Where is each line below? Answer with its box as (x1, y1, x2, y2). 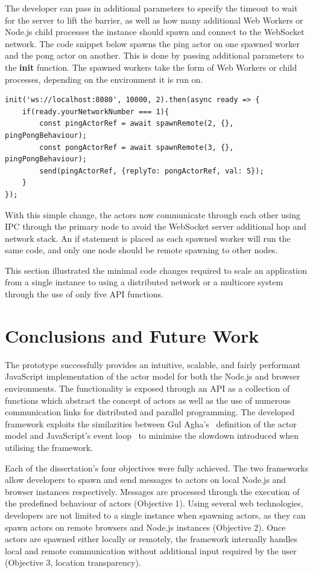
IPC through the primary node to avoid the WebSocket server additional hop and (5, 220, 306, 233)
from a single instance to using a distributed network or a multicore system (5, 276, 283, 288)
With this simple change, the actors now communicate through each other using (5, 208, 301, 221)
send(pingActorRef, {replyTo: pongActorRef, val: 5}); (39, 166, 264, 175)
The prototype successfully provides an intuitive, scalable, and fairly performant (5, 358, 301, 371)
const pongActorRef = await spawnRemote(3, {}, (39, 143, 234, 152)
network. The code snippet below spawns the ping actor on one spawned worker (5, 37, 300, 50)
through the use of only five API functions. (5, 288, 163, 300)
